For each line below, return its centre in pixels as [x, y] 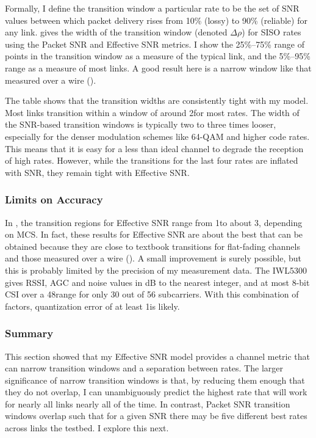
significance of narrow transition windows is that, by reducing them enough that [155, 380]
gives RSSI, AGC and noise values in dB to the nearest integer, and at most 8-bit [157, 282]
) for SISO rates [271, 32]
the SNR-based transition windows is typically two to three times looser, [141, 124]
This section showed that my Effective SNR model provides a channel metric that [158, 356]
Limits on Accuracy [54, 199]
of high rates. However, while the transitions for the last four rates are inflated [152, 160]
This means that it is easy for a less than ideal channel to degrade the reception [154, 148]
